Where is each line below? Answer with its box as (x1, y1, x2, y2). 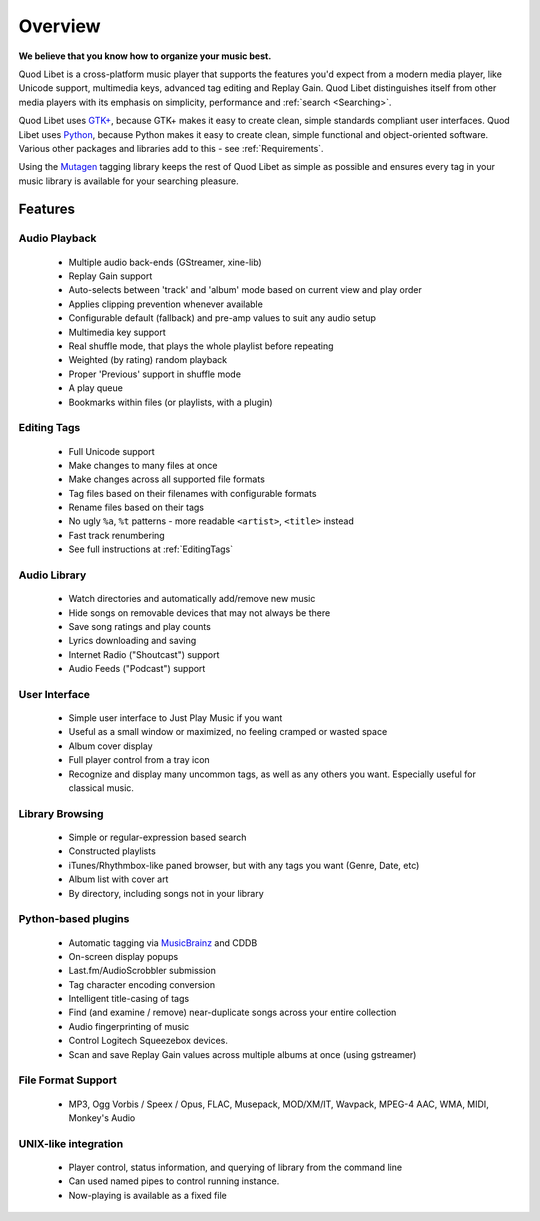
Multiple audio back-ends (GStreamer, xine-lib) (68, 256, 262, 268)
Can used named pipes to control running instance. (68, 1175, 280, 1187)
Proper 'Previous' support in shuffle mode (68, 368, 242, 380)
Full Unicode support (68, 445, 155, 457)
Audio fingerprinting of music (68, 1020, 190, 1032)
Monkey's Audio (68, 1111, 136, 1124)
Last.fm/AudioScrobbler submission (68, 965, 217, 977)
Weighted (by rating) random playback (68, 354, 228, 366)
